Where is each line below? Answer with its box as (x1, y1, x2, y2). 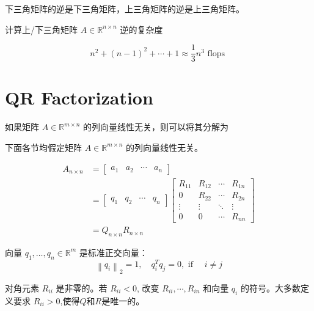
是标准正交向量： (79, 246, 148, 258)
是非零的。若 (56, 281, 108, 294)
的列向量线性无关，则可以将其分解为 (83, 120, 229, 133)
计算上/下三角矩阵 (5, 23, 78, 35)
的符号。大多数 (240, 281, 301, 294)
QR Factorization (5, 85, 153, 110)
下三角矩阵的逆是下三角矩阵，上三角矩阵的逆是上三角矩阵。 (5, 2, 244, 15)
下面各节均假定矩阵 (5, 141, 82, 153)
